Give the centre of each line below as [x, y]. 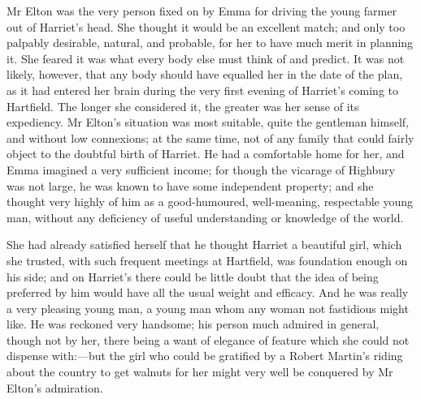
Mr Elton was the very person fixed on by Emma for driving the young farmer [202, 11]
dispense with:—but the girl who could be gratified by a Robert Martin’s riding [205, 356]
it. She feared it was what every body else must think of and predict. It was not [206, 58]
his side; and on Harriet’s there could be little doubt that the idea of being [193, 276]
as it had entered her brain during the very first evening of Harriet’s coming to [203, 90]
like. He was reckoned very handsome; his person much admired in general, [193, 324]
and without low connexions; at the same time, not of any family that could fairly [210, 137]
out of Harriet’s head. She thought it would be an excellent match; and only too [206, 26]
